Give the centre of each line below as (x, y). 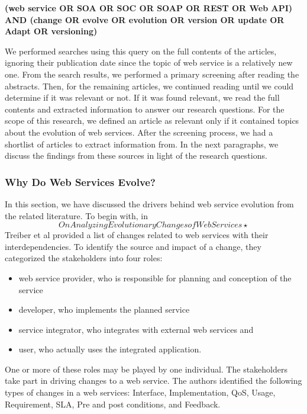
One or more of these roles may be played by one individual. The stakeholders (146, 369)
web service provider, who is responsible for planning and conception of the (155, 277)
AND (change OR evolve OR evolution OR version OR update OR (145, 19)
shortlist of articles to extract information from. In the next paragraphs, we (142, 144)
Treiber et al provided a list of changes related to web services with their (137, 235)
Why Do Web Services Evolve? (80, 182)
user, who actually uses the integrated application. (110, 349)
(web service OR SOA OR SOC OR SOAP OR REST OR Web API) (149, 8)
